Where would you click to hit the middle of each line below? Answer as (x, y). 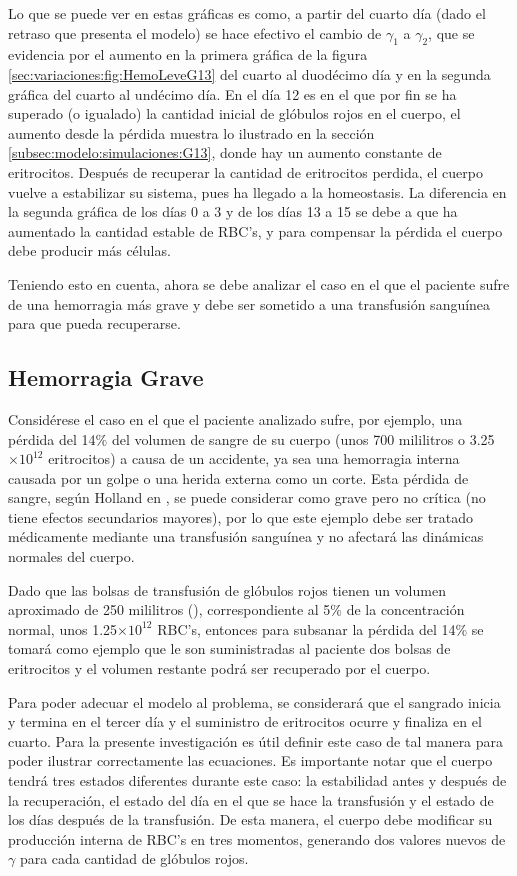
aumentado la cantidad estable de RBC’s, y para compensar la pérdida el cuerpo (255, 230)
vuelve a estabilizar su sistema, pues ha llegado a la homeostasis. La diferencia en (257, 191)
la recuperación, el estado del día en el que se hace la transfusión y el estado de (251, 799)
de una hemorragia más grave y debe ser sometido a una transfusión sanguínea (249, 303)
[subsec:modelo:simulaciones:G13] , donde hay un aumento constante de (225, 152)
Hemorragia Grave (106, 377)
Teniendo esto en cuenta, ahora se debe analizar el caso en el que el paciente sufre (259, 283)
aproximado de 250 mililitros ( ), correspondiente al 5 (169, 609)
